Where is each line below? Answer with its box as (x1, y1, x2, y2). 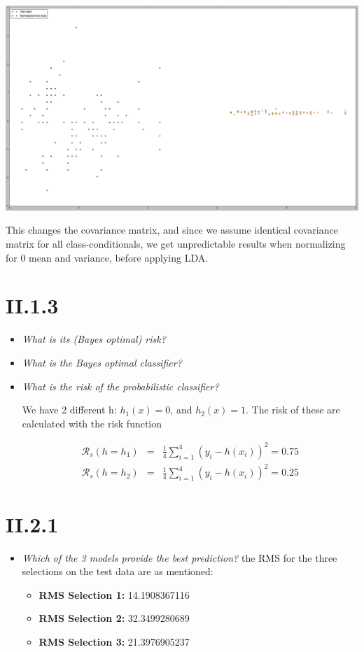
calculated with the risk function (22, 416, 162, 430)
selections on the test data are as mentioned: (22, 564, 213, 579)
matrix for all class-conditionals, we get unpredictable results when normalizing (6, 236, 346, 251)
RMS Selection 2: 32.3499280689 (38, 611, 190, 625)
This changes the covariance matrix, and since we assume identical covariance (6, 222, 338, 237)
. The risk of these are (246, 402, 340, 417)
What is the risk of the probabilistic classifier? (22, 378, 219, 393)
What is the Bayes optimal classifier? (22, 355, 182, 369)
